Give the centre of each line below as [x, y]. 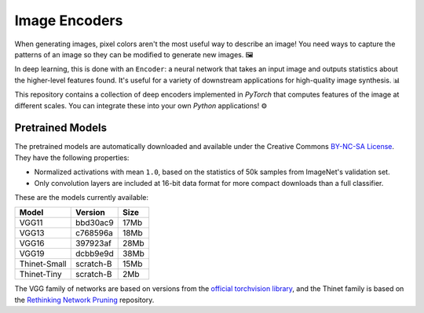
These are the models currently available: [82, 197]
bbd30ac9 [94, 223]
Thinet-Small [43, 264]
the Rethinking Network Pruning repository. [84, 300]
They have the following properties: [72, 158]
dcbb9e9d [94, 253]
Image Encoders [69, 20]
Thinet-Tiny [40, 275]
